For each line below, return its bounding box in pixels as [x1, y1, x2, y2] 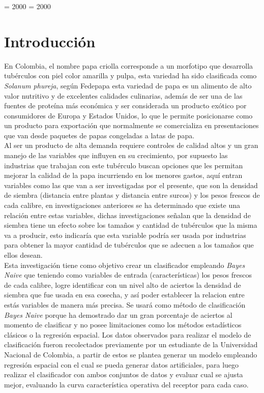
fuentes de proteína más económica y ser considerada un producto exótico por [4, 100, 247, 111]
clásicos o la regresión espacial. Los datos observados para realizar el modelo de [4, 329, 251, 340]
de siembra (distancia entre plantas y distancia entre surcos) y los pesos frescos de [4, 190, 260, 200]
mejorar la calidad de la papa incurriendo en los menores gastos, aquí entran [4, 170, 243, 180]
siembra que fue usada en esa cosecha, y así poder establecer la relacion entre [4, 289, 245, 300]
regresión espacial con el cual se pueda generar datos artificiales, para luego [4, 359, 239, 370]
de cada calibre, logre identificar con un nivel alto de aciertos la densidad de [4, 279, 241, 290]
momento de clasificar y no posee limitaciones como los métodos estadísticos [4, 319, 242, 330]
